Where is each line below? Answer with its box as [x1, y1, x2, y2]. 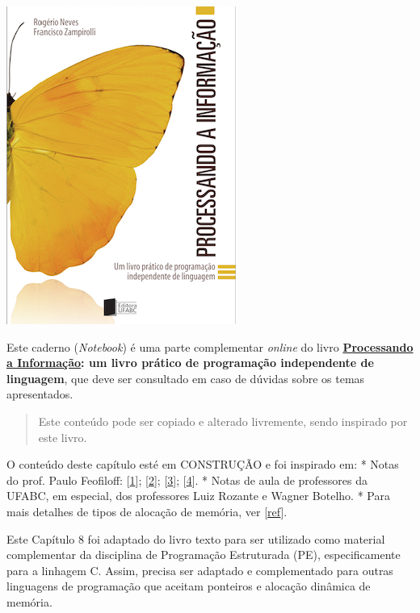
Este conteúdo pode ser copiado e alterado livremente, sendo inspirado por [38, 412, 408, 429]
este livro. [38, 428, 87, 445]
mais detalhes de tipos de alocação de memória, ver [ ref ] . [6, 502, 288, 519]
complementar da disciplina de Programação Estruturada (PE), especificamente [6, 546, 401, 563]
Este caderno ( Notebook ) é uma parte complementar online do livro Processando [6, 338, 414, 355]
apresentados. [6, 386, 73, 402]
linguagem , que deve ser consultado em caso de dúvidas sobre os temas [6, 369, 365, 386]
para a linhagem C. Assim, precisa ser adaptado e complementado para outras [6, 561, 393, 578]
